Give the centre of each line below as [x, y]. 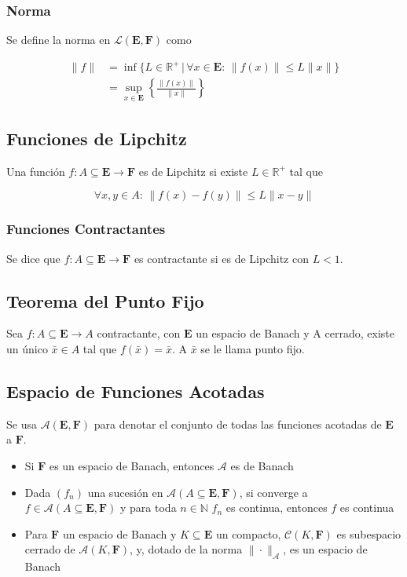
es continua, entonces [277, 508]
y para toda [148, 508]
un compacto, [248, 533]
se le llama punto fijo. [253, 349]
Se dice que [33, 258]
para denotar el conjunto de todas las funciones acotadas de [238, 424]
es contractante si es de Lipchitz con [221, 258]
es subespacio [369, 533]
